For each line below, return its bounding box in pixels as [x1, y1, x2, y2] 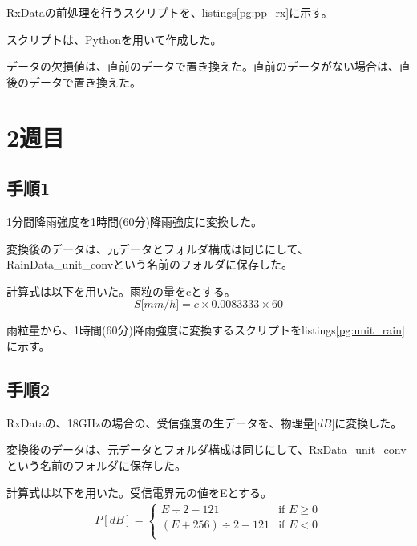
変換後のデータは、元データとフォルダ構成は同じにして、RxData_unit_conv [6, 441, 407, 458]
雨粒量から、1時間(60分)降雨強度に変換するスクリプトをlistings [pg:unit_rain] [6, 322, 405, 338]
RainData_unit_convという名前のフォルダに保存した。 [6, 256, 294, 273]
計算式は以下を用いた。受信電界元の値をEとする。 [6, 483, 273, 500]
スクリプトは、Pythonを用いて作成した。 [6, 30, 222, 47]
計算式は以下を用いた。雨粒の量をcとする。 [6, 282, 236, 299]
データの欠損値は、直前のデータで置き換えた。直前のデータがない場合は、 [6, 58, 399, 75]
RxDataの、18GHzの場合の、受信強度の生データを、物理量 [6, 414, 314, 431]
